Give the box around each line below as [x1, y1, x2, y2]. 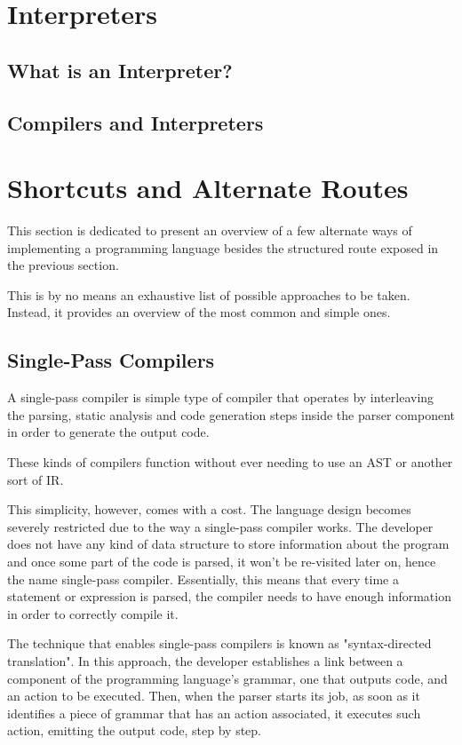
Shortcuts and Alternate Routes [7, 170, 409, 206]
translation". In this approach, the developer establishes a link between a [7, 651, 403, 670]
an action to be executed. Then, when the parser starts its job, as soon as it [7, 686, 420, 705]
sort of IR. [7, 470, 64, 488]
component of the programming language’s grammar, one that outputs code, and [7, 669, 448, 687]
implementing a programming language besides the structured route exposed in [7, 238, 439, 257]
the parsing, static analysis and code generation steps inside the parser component [7, 405, 455, 424]
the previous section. [7, 256, 119, 274]
